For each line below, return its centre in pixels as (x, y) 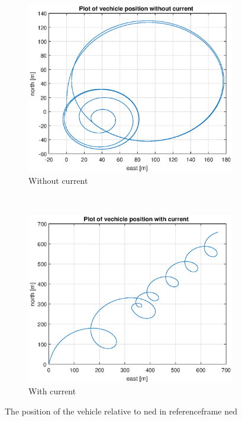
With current (52, 391)
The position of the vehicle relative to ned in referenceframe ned (121, 411)
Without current (58, 181)
